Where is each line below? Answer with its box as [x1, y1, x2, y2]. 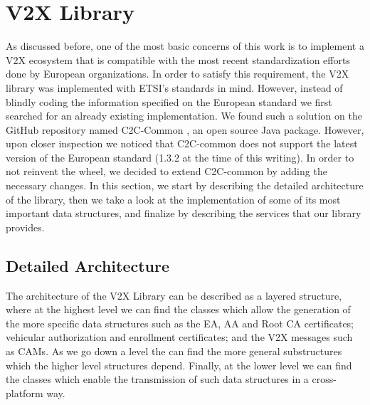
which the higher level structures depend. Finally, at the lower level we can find [6, 357, 352, 372]
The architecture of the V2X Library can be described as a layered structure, [6, 288, 342, 303]
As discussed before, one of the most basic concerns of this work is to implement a [6, 38, 364, 53]
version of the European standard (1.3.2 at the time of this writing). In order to [6, 149, 354, 164]
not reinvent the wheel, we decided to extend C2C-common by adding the [6, 164, 327, 179]
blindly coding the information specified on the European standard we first [6, 94, 332, 109]
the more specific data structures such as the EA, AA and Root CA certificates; [6, 315, 354, 330]
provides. [6, 219, 45, 234]
